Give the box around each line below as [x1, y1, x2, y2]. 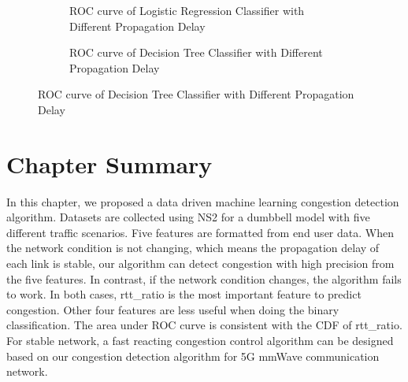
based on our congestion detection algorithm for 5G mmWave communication [6, 347, 380, 364]
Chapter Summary [6, 147, 213, 180]
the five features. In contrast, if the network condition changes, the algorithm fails [6, 270, 402, 287]
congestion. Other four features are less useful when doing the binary [6, 301, 339, 317]
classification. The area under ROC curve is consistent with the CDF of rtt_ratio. [6, 317, 402, 333]
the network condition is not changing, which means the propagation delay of [6, 239, 380, 256]
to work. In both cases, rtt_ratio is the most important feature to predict [6, 286, 362, 302]
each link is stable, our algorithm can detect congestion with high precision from [6, 255, 395, 272]
